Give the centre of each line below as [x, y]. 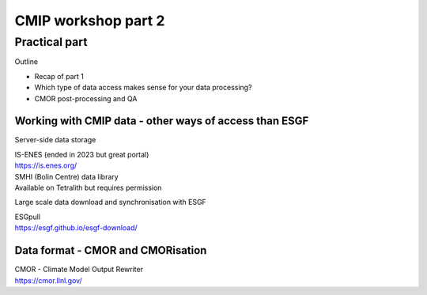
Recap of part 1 [59, 76]
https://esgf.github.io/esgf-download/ [76, 228]
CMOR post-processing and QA [86, 98]
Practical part [51, 42]
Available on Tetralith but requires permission [88, 188]
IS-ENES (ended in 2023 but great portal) [82, 154]
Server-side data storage [55, 140]
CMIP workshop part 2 [90, 21]
